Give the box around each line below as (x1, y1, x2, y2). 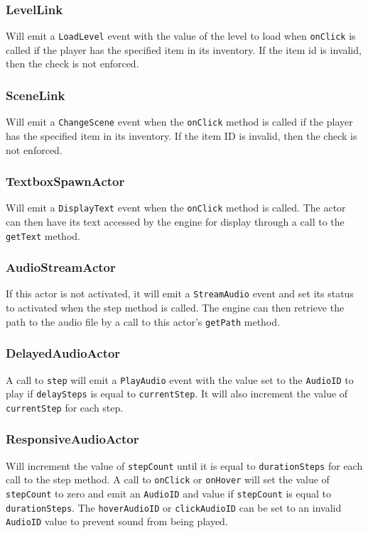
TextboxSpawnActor (6, 172, 125, 190)
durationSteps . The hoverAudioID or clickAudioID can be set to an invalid (6, 500, 342, 515)
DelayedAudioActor (6, 344, 121, 362)
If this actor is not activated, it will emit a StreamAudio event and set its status (6, 286, 354, 301)
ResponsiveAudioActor (6, 430, 139, 448)
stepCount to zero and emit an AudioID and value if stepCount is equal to (6, 486, 331, 501)
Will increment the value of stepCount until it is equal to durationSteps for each (6, 458, 363, 473)
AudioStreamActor (6, 258, 116, 276)
